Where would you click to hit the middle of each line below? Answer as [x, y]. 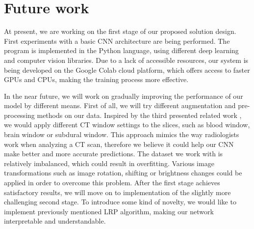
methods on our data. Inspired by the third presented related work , [139, 115]
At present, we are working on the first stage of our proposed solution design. [120, 31]
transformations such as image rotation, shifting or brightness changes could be [123, 173]
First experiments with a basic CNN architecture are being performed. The [117, 41]
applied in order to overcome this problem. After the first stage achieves [112, 183]
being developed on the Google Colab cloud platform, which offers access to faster [127, 70]
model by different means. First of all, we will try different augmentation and [120, 105]
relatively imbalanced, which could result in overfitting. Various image [109, 163]
